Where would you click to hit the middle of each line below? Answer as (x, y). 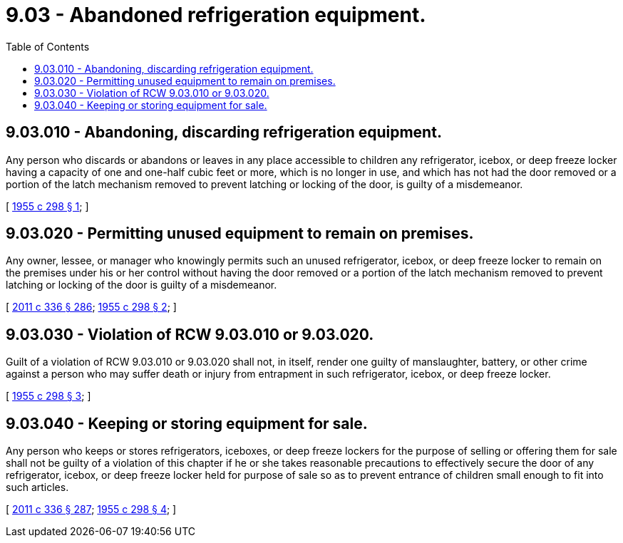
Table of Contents (48, 46)
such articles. (37, 487)
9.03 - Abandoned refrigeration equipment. (216, 15)
